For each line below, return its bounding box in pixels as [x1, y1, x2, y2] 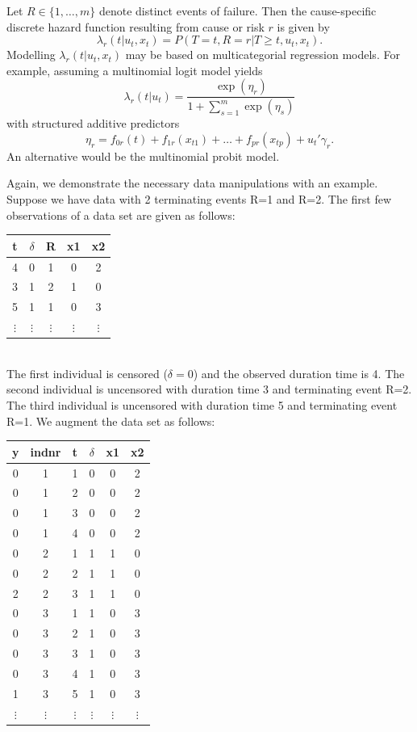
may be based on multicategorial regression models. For [125, 46, 400, 63]
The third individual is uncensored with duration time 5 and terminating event [6, 396, 398, 413]
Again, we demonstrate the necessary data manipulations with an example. [6, 175, 378, 191]
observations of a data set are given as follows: [6, 206, 236, 223]
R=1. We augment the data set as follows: [6, 412, 215, 429]
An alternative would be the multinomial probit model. [6, 147, 280, 164]
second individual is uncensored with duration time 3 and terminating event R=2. [6, 381, 412, 398]
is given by [277, 18, 330, 35]
